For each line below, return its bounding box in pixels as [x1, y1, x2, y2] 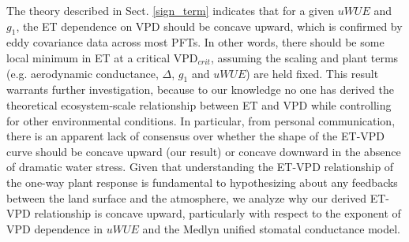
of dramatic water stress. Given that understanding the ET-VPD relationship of [6, 158, 394, 175]
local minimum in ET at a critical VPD [6, 49, 198, 65]
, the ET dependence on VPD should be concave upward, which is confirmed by [16, 17, 403, 34]
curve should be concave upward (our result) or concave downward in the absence [6, 143, 401, 159]
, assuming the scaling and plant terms [210, 49, 399, 65]
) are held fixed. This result [246, 65, 379, 81]
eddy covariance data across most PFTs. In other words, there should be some [6, 34, 385, 50]
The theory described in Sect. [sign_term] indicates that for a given [6, 2, 334, 18]
